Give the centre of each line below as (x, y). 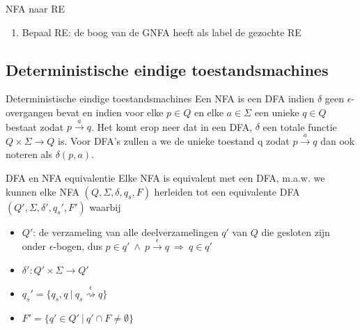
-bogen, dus (78, 245)
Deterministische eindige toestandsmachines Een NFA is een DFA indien (160, 99)
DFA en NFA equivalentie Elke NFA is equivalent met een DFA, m (148, 177)
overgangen (30, 112)
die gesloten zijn (296, 231)
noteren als (29, 154)
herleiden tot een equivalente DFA (227, 191)
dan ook (338, 140)
